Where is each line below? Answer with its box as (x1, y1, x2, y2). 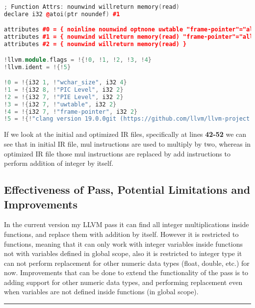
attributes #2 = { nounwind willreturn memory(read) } (4, 41, 187, 48)
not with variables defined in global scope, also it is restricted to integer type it (4, 248, 242, 258)
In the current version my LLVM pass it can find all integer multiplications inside (4, 219, 249, 230)
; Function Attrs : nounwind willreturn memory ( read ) (4, 3, 180, 10)
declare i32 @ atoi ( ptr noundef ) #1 (4, 10, 120, 18)
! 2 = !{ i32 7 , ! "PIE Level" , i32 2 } (4, 93, 124, 101)
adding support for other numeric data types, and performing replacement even (4, 277, 243, 287)
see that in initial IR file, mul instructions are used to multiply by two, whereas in (4, 138, 251, 149)
